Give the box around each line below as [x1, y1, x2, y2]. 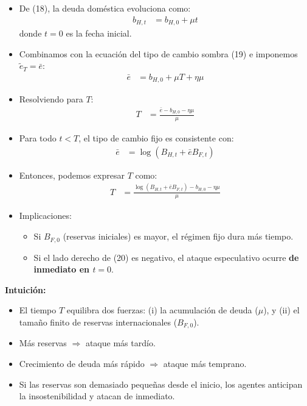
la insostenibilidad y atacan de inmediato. [19, 390, 175, 402]
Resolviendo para [19, 93, 83, 105]
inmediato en [33, 263, 90, 276]
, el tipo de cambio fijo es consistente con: [78, 132, 234, 144]
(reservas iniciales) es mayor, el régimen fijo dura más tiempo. [63, 230, 294, 243]
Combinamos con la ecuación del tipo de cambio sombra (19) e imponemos [19, 47, 298, 60]
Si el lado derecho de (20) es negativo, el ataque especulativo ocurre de [33, 251, 299, 263]
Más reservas [19, 337, 67, 349]
